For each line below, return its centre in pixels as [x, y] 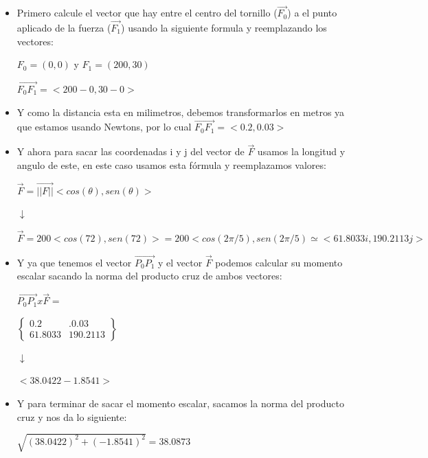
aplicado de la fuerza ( [64, 28]
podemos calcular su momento [279, 262]
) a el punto [312, 13]
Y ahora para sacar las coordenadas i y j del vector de [131, 151]
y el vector [180, 262]
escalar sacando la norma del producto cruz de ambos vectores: [149, 276]
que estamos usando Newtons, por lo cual [104, 127]
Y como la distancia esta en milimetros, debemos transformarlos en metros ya [181, 112]
